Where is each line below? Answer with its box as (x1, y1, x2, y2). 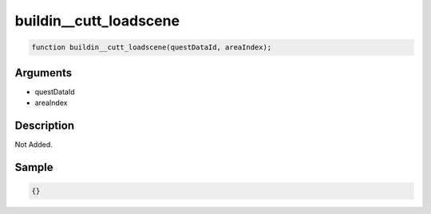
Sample (14, 160, 53, 174)
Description (14, 119, 75, 132)
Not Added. (14, 139, 53, 149)
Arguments (14, 66, 73, 80)
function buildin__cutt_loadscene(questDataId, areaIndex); (31, 43, 272, 52)
